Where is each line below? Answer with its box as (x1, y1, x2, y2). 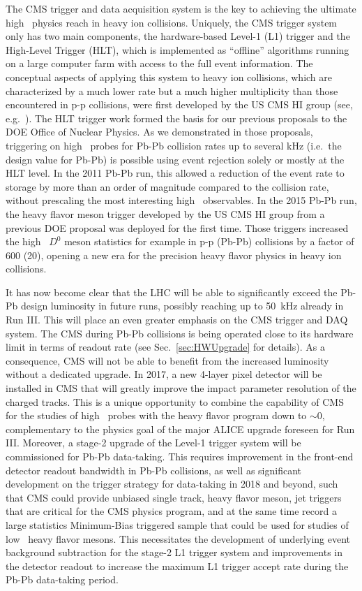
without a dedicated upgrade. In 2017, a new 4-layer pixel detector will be (6, 367, 322, 381)
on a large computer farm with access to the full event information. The (6, 56, 313, 71)
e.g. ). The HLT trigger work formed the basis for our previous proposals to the (6, 110, 347, 125)
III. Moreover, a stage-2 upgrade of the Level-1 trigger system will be (6, 435, 301, 450)
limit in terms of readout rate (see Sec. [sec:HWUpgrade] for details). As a (6, 340, 325, 354)
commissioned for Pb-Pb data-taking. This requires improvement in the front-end (6, 449, 354, 463)
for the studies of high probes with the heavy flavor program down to (6, 408, 307, 423)
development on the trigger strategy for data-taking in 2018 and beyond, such (6, 476, 338, 491)
